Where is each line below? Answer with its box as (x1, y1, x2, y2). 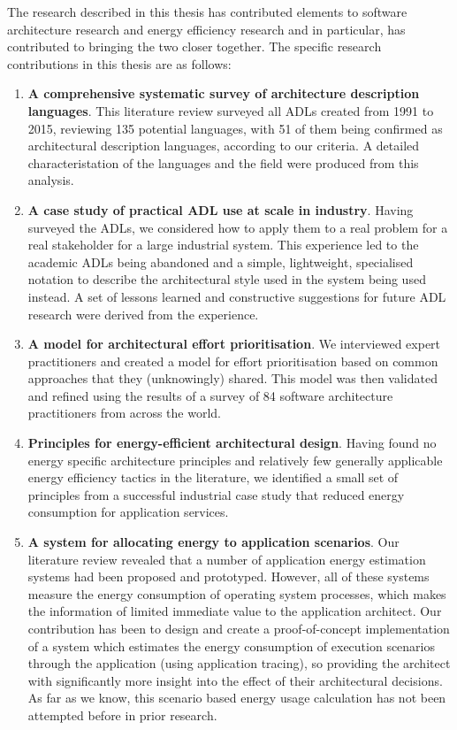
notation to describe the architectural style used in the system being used (27, 270, 426, 288)
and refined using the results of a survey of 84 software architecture (27, 386, 393, 404)
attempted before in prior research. (27, 705, 217, 724)
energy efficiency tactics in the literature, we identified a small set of (27, 468, 399, 487)
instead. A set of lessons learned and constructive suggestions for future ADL (27, 287, 446, 305)
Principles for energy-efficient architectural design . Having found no (27, 434, 437, 452)
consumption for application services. (27, 503, 229, 521)
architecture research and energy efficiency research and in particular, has (7, 19, 406, 38)
